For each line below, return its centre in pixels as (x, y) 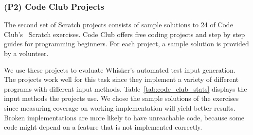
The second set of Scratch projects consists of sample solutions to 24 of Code (118, 25)
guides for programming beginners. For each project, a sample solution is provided (126, 44)
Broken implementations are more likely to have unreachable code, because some (124, 117)
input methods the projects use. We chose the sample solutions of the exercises (121, 98)
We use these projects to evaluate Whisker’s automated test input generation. (120, 69)
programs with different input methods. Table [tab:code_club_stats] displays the (126, 88)
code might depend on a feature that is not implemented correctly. (103, 127)
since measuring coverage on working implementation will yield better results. (120, 107)
